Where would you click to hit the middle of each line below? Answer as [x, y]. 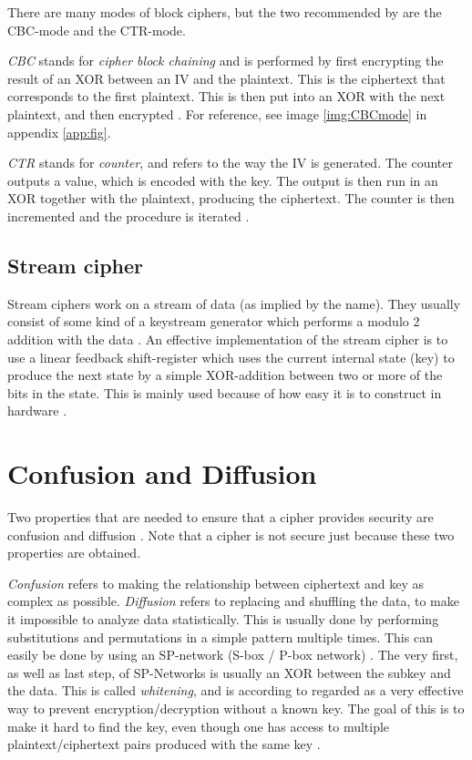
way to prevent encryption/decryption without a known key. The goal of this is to [236, 708]
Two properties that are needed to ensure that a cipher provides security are [221, 517]
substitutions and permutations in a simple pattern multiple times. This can [220, 637]
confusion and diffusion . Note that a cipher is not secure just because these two [231, 534]
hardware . [37, 411]
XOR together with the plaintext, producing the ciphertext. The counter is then [231, 198]
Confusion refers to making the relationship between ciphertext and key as [216, 583]
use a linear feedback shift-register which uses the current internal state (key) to [231, 357]
